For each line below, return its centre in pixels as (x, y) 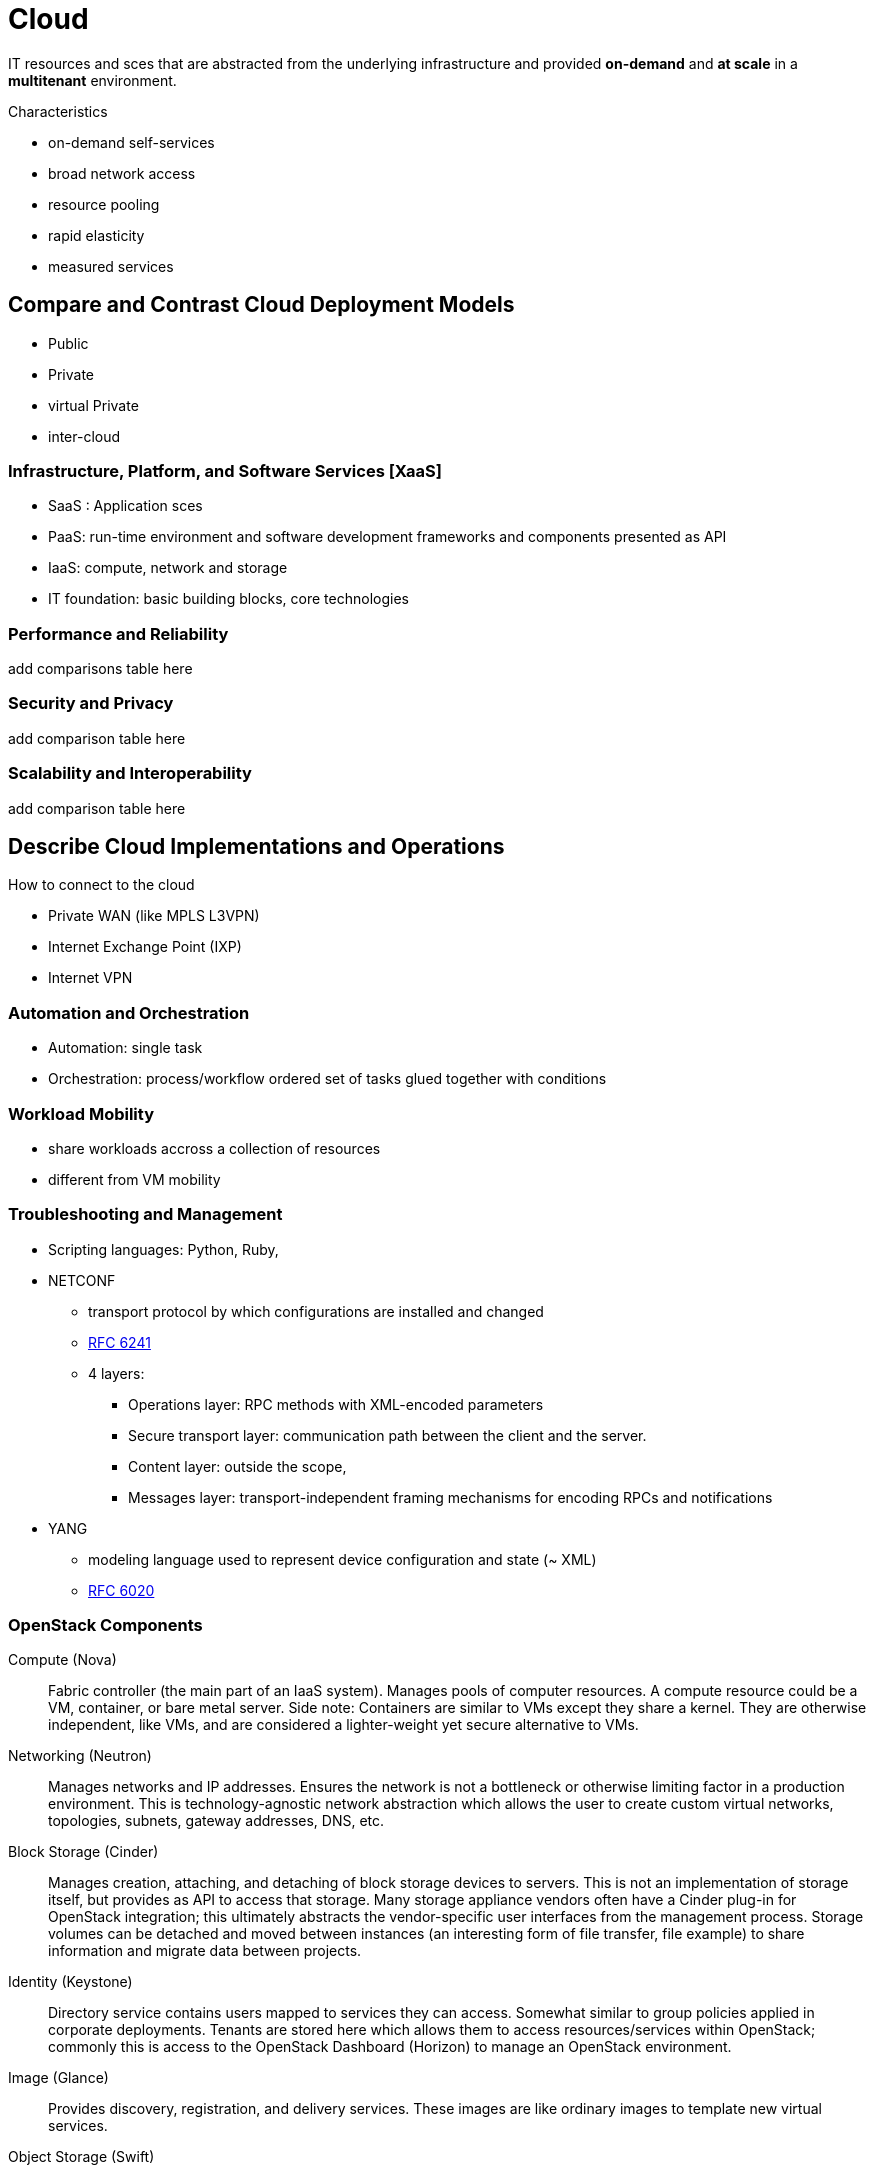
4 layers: (116, 1373)
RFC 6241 (119, 1342)
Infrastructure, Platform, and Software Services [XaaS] (225, 470)
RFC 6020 (121, 1590)
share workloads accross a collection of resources (214, 1148)
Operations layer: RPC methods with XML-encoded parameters (336, 1404)
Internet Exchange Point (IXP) (145, 947)
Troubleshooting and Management (145, 1214)
